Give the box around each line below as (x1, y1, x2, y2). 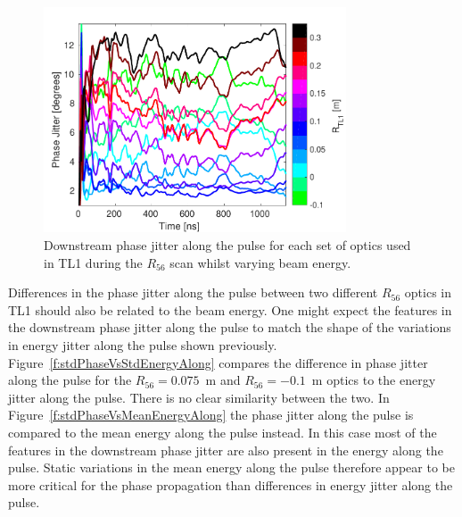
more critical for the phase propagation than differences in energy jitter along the (8, 475, 453, 494)
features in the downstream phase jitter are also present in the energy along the (8, 440, 443, 459)
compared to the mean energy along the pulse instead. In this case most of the (8, 422, 437, 441)
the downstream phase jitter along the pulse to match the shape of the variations (8, 318, 451, 337)
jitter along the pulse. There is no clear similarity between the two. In (8, 388, 390, 406)
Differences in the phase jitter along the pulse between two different (8, 283, 378, 302)
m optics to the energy (311, 371, 436, 389)
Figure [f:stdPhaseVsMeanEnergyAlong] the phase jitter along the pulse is (8, 405, 414, 424)
